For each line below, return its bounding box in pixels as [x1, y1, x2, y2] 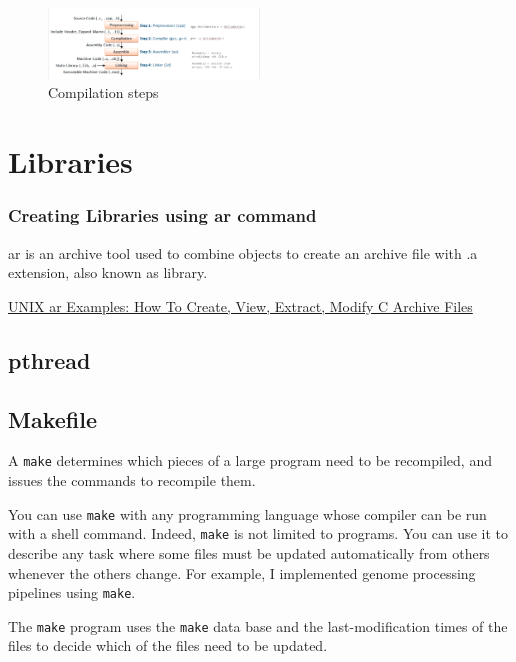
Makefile [8, 403, 97, 434]
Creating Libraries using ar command [8, 203, 317, 228]
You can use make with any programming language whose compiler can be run [8, 503, 487, 524]
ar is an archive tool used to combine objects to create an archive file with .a [8, 242, 478, 263]
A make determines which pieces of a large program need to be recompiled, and [8, 450, 492, 471]
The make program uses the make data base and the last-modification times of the [8, 615, 508, 636]
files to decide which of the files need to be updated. [8, 635, 328, 656]
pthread [8, 344, 91, 375]
